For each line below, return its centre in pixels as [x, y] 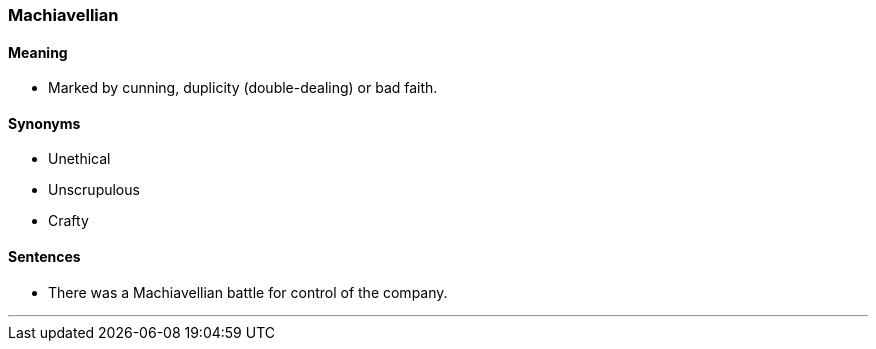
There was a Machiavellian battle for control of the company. [248, 292]
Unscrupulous [94, 190]
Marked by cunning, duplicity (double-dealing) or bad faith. [243, 88]
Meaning [38, 52]
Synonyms [44, 123]
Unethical [79, 159]
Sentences [44, 257]
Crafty [68, 221]
